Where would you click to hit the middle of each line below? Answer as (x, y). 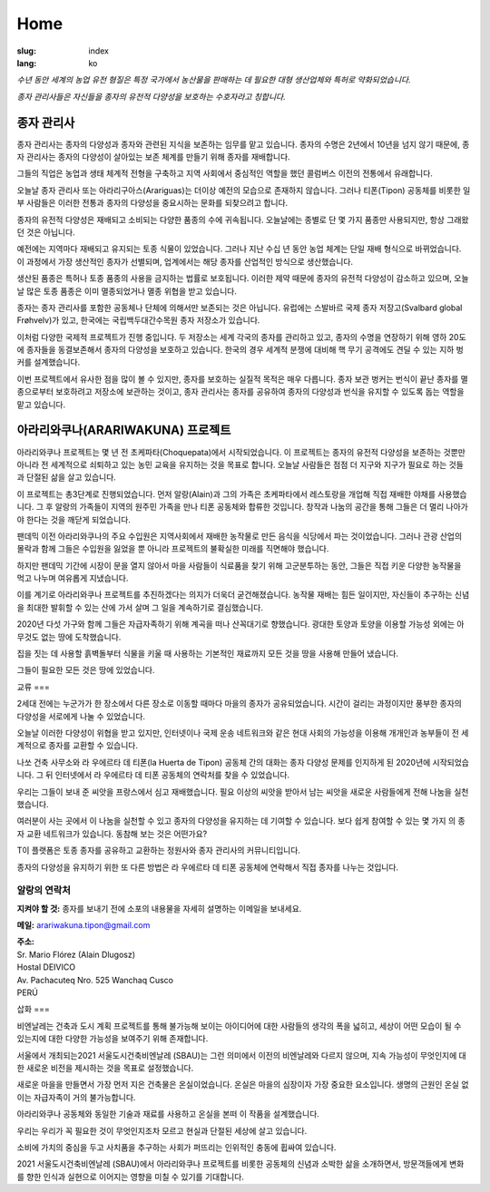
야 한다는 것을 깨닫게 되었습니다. (74, 519)
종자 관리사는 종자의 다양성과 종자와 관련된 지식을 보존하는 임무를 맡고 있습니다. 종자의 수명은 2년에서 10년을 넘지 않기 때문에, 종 (243, 144)
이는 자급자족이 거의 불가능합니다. (76, 1097)
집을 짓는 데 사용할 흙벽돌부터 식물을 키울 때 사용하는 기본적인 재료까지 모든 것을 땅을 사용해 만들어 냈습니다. (208, 654)
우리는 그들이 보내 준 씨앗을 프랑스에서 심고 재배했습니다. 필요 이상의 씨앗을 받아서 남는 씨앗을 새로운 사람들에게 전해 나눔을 (235, 791)
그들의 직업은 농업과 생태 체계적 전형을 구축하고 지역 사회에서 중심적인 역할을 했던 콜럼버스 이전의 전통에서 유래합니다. (225, 173)
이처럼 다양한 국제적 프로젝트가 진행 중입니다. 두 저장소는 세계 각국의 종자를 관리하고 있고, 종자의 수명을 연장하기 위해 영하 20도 (241, 337)
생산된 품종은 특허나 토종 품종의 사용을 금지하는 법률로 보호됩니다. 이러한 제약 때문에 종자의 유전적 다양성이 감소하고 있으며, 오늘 (243, 278)
